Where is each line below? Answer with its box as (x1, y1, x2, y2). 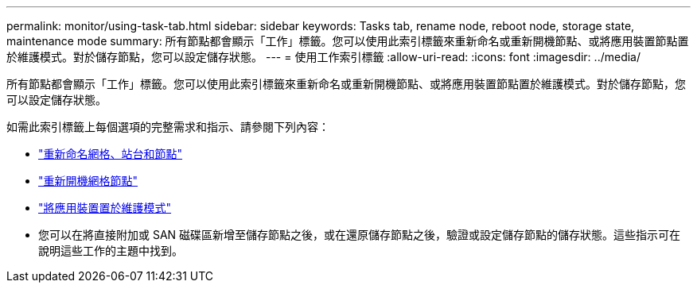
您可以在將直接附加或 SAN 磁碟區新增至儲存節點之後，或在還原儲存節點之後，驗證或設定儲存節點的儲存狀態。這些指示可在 (38, 228, 681, 241)
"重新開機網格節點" (38, 174, 138, 187)
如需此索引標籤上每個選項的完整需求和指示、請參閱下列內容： (6, 120, 329, 133)
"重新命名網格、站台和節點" (38, 147, 183, 160)
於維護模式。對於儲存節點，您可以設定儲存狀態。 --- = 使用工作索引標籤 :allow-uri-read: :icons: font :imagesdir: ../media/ (6, 50, 641, 64)
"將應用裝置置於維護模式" (38, 201, 172, 214)
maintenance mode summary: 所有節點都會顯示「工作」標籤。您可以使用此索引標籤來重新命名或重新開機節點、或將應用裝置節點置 (6, 34, 689, 48)
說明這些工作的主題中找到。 (38, 244, 183, 257)
